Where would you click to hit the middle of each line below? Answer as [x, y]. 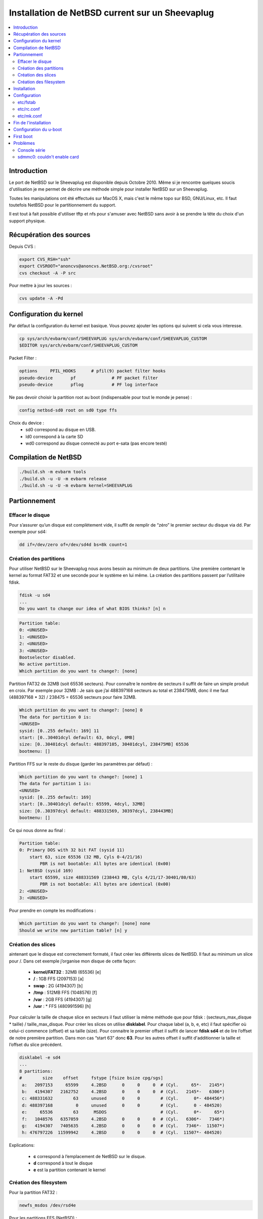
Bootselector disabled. [48, 657]
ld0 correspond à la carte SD [55, 436]
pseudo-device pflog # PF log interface [89, 385]
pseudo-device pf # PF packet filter [89, 378]
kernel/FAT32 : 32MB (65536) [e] [67, 972]
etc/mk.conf [30, 116]
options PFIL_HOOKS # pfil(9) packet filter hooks [93, 371]
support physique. [27, 221]
